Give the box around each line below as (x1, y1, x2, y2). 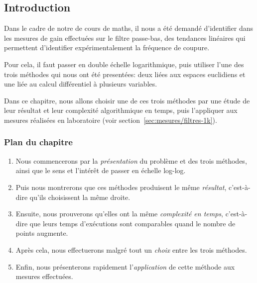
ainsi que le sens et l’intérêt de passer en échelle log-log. (15, 165, 186, 176)
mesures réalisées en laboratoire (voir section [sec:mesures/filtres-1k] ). (4, 114, 217, 125)
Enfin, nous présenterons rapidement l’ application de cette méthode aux (15, 261, 235, 272)
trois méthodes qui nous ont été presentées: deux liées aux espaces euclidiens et (4, 69, 246, 79)
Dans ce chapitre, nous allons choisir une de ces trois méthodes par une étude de (4, 95, 250, 105)
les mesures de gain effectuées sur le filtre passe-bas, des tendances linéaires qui (4, 32, 246, 43)
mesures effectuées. (15, 271, 73, 282)
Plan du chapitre (4, 136, 73, 148)
